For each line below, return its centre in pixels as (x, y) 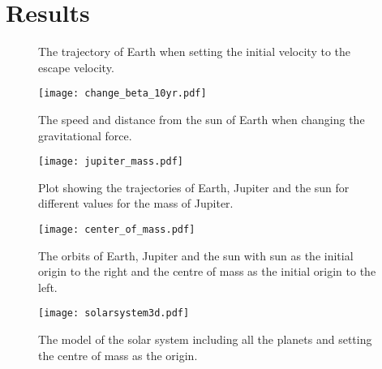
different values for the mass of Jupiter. (136, 203)
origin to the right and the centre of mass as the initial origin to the (207, 271)
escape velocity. (76, 67)
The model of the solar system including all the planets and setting (205, 339)
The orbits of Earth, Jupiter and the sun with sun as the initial (196, 255)
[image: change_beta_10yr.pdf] (122, 94)
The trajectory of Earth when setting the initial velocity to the (195, 51)
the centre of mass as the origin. (118, 355)
